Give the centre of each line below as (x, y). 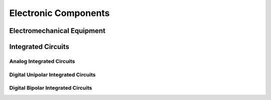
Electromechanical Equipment (57, 31)
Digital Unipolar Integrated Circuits (52, 74)
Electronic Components (59, 13)
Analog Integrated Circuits (42, 61)
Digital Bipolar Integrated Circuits (51, 88)
